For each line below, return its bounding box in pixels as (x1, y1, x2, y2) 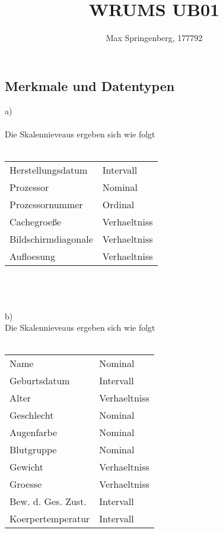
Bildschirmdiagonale (9, 231, 93, 246)
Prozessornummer (9, 197, 83, 211)
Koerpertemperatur (9, 512, 90, 526)
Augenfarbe (9, 425, 58, 440)
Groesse (9, 477, 42, 491)
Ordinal (102, 197, 135, 211)
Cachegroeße (9, 214, 62, 228)
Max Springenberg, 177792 (106, 32, 203, 44)
